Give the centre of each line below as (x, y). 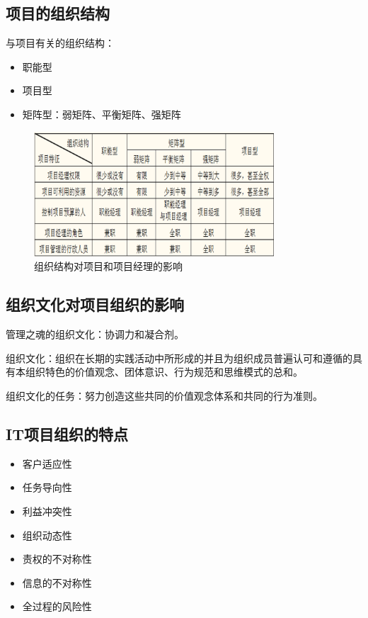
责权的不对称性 (57, 559)
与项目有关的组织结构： (60, 43)
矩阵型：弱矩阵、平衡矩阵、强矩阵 (102, 114)
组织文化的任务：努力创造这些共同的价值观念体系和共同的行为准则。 (164, 396)
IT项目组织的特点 (67, 434)
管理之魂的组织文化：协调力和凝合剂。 (95, 334)
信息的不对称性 (57, 582)
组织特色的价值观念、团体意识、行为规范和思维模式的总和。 (164, 372)
